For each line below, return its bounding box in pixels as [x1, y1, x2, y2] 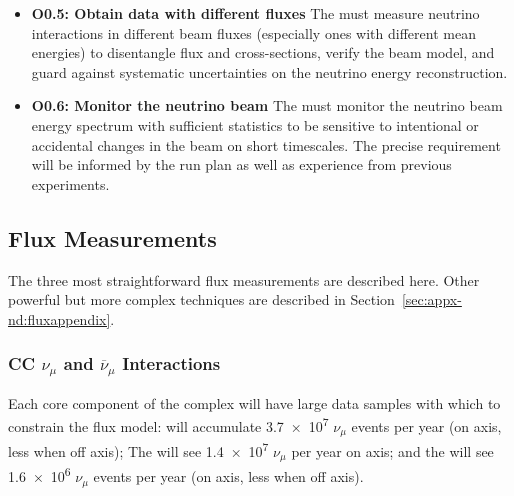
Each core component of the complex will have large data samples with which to [8, 392, 501, 413]
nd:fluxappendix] [8, 308, 111, 329]
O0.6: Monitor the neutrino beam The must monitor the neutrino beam [31, 95, 503, 116]
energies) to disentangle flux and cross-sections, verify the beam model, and [31, 42, 495, 63]
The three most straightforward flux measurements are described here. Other [8, 269, 480, 290]
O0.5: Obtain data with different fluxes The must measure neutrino [31, 3, 480, 23]
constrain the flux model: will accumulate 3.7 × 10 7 [8, 413, 329, 436]
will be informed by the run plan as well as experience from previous [31, 154, 452, 175]
